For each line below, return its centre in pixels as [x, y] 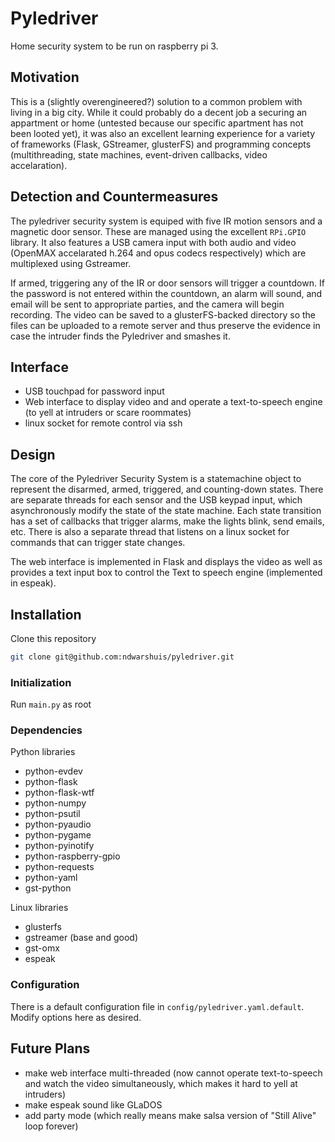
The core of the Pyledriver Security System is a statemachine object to [156, 479]
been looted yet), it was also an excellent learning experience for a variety [163, 133]
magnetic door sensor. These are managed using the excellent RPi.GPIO [158, 231]
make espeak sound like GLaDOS [93, 1104]
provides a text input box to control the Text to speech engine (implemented [166, 573]
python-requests [59, 867]
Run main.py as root [51, 704]
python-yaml [51, 878]
